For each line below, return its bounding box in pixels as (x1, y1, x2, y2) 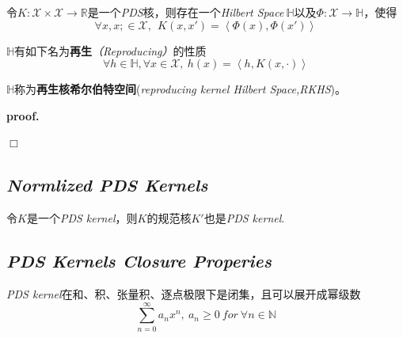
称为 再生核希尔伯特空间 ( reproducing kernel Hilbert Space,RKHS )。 (14, 81, 347, 97)
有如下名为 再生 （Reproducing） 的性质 (14, 42, 207, 59)
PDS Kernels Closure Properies (6, 249, 272, 273)
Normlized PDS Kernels (6, 173, 208, 197)
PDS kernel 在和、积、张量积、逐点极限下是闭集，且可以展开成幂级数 (6, 285, 361, 302)
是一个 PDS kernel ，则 (26, 210, 138, 226)
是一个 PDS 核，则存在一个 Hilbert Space (87, 4, 284, 20)
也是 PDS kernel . (203, 210, 285, 226)
